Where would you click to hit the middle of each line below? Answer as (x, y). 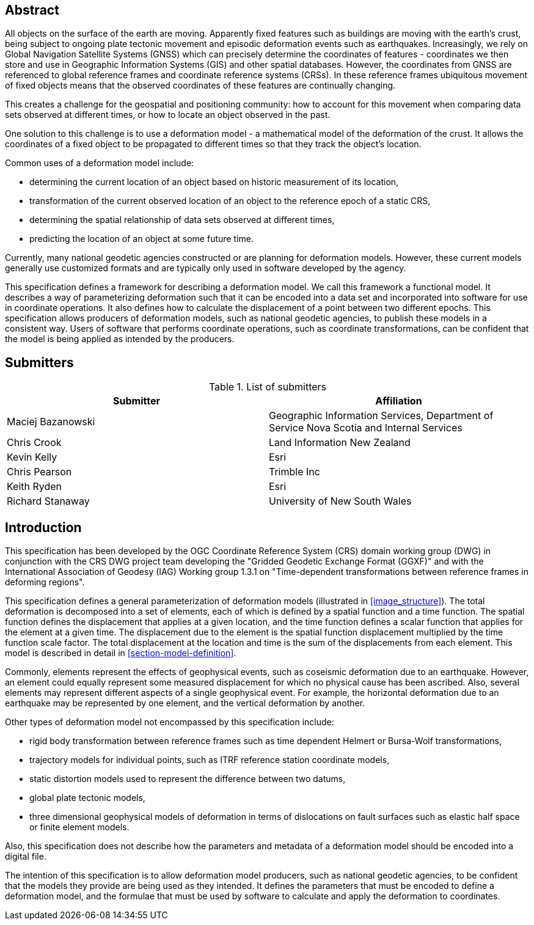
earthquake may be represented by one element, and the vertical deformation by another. (185, 703)
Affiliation (399, 401)
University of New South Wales (340, 501)
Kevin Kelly (32, 457)
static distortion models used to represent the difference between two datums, (188, 779)
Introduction (43, 527)
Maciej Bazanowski (51, 422)
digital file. (26, 857)
